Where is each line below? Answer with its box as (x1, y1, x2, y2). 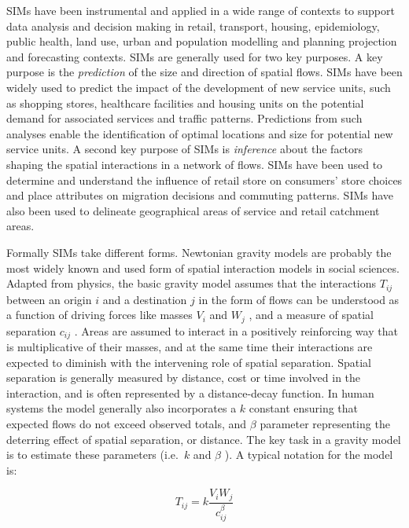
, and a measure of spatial (249, 306, 374, 323)
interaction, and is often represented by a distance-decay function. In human (6, 384, 374, 401)
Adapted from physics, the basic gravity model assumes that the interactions (6, 275, 377, 291)
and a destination (102, 291, 187, 307)
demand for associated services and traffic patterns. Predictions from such (6, 110, 363, 126)
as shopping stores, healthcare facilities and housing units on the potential (6, 94, 364, 111)
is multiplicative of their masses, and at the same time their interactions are (6, 339, 373, 355)
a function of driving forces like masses (6, 306, 193, 323)
